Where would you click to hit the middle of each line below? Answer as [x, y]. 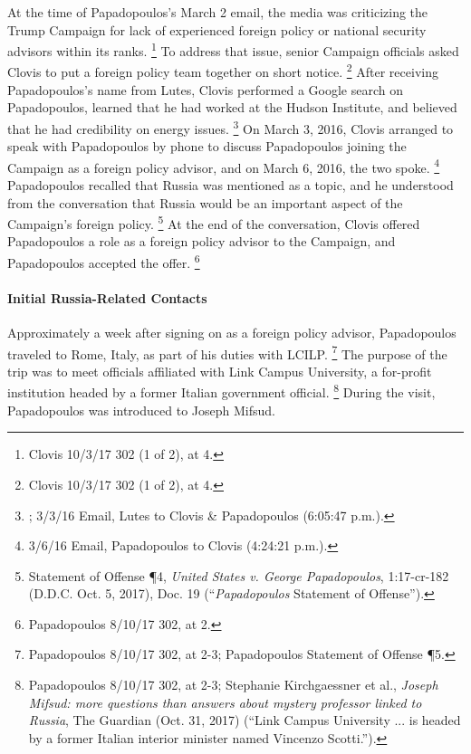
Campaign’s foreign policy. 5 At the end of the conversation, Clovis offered [214, 222]
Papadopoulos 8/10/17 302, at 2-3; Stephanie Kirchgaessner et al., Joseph [233, 685]
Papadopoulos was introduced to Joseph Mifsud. [141, 410]
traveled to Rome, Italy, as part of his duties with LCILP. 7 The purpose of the [227, 352]
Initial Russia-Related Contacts [107, 297]
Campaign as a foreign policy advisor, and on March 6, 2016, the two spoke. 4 [224, 166]
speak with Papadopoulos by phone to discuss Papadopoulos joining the [207, 146]
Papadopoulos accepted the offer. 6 [104, 261]
